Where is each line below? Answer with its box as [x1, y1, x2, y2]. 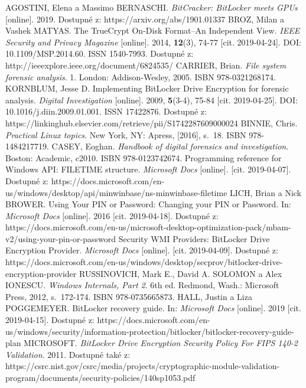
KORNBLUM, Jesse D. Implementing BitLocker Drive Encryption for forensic [5, 82, 289, 94]
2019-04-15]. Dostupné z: [5, 314, 95, 326]
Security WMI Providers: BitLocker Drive [118, 232, 270, 244]
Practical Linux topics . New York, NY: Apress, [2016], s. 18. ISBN [5, 128, 246, 141]
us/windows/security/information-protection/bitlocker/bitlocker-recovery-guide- [5, 325, 294, 337]
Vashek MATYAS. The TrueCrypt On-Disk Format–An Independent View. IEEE [5, 24, 300, 37]
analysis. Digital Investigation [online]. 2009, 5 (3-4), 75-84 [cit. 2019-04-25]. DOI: [5, 93, 298, 106]
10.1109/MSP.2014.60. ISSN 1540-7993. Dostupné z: [5, 47, 194, 60]
